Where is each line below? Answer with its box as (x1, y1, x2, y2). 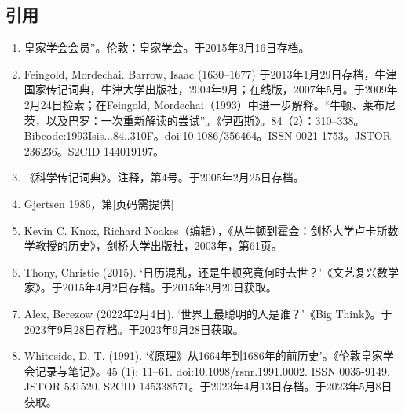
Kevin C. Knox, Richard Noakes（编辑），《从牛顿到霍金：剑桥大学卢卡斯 (24, 222, 388, 238)
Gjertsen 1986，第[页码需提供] (24, 195, 174, 211)
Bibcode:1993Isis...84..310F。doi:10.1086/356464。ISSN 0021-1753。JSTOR (24, 127, 392, 144)
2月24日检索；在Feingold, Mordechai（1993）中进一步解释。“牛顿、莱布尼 (24, 96, 396, 112)
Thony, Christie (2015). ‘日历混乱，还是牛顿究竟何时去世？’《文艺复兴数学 (24, 263, 400, 280)
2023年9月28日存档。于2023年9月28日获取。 (24, 321, 244, 337)
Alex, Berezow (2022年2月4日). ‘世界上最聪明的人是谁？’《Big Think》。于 (24, 305, 392, 321)
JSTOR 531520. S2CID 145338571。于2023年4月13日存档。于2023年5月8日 (24, 378, 392, 394)
